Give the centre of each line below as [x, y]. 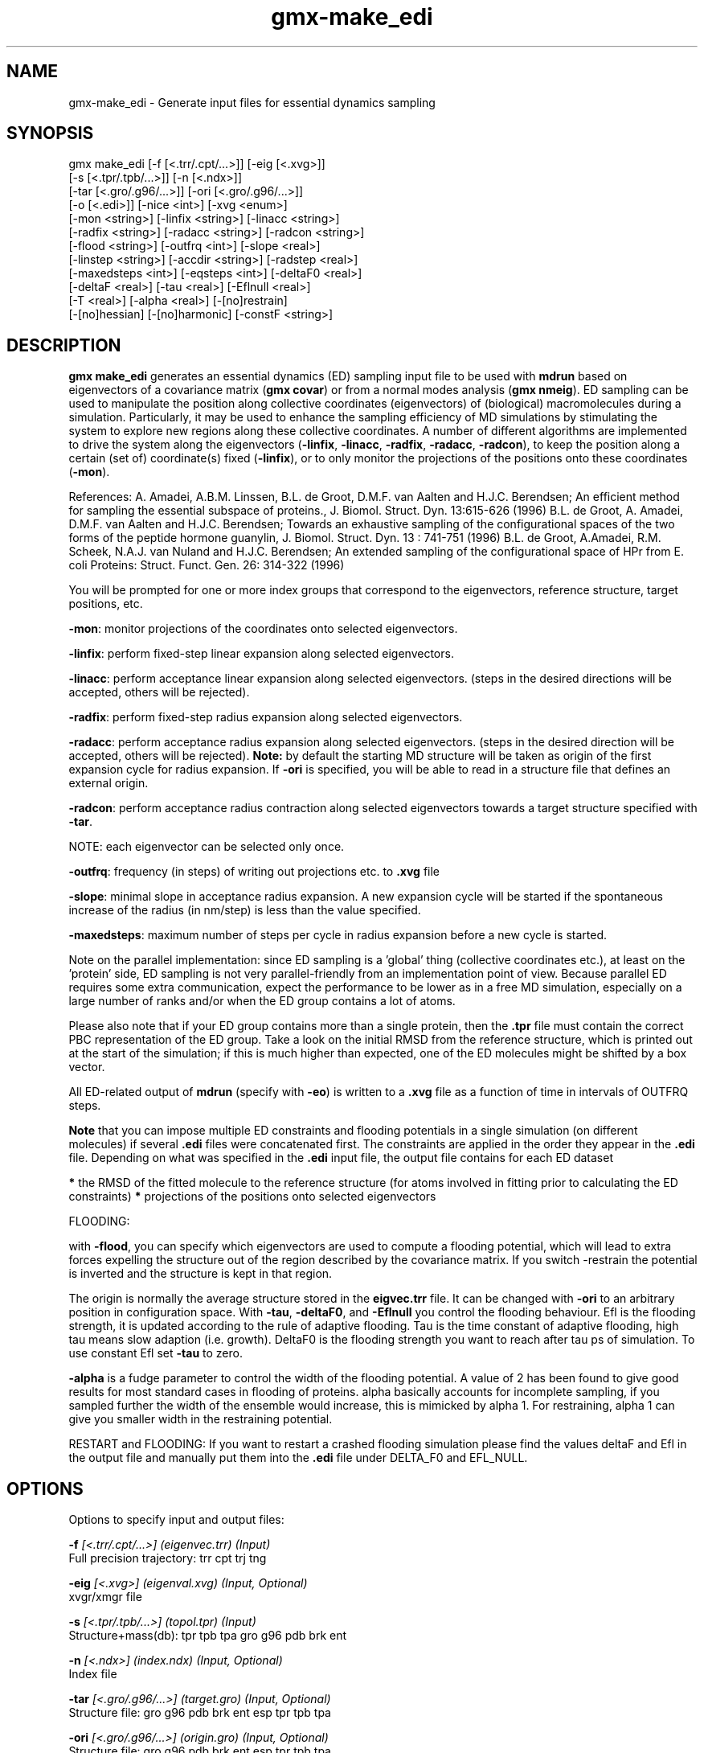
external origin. [108, 783]
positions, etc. [106, 604]
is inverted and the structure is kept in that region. [201, 1274]
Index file [93, 1674]
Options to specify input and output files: [176, 1520]
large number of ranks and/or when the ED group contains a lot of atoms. [262, 1001]
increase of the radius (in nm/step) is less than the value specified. [245, 910]
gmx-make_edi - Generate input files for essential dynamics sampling [252, 102]
